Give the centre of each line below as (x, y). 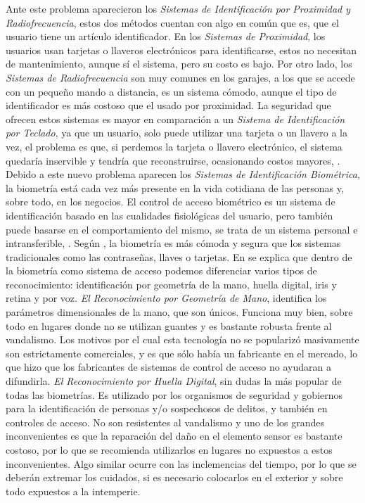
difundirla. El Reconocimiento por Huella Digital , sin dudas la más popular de (174, 381)
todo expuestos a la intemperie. (73, 491)
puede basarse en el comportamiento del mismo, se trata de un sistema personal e (182, 229)
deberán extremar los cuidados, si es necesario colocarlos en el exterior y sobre (174, 477)
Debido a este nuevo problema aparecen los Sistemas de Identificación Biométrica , (183, 174)
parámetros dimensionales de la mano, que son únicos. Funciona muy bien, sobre (179, 312)
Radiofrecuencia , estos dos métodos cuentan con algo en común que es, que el (172, 22)
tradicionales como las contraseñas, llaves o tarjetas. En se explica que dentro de (179, 256)
